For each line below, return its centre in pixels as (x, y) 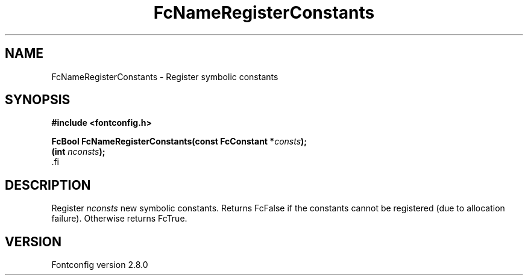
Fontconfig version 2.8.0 (100, 265)
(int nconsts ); (78, 152)
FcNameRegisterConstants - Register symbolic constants (165, 76)
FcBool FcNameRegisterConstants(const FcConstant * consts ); (179, 142)
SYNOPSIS (38, 100)
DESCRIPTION (48, 185)
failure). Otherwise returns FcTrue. (119, 219)
